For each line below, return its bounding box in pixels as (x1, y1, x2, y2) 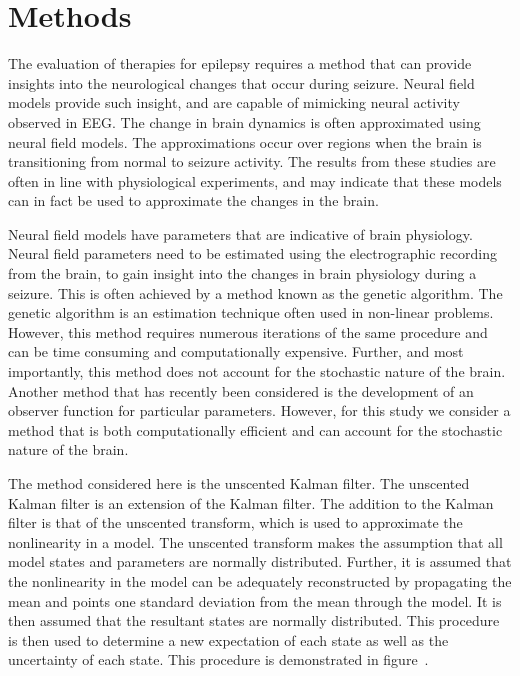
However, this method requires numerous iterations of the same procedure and (8, 321, 488, 342)
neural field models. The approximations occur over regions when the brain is (8, 131, 482, 152)
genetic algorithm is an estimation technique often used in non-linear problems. (8, 302, 494, 323)
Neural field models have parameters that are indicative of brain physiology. (8, 223, 473, 244)
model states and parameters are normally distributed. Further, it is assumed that (8, 551, 512, 572)
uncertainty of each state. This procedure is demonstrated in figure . (8, 649, 429, 670)
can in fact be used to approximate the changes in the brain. (8, 190, 379, 211)
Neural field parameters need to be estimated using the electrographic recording (8, 243, 497, 264)
